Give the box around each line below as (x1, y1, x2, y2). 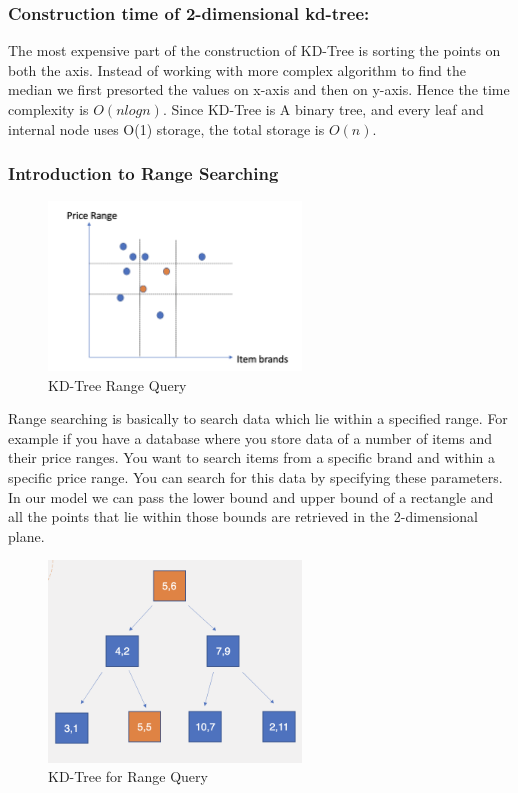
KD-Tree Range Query (48, 374, 187, 395)
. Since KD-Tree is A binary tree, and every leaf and (162, 99, 484, 119)
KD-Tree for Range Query (48, 766, 208, 787)
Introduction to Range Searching (8, 161, 279, 186)
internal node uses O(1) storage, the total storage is (8, 118, 325, 139)
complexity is (8, 99, 89, 119)
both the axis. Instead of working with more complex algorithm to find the (8, 59, 467, 80)
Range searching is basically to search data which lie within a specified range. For (8, 408, 508, 429)
